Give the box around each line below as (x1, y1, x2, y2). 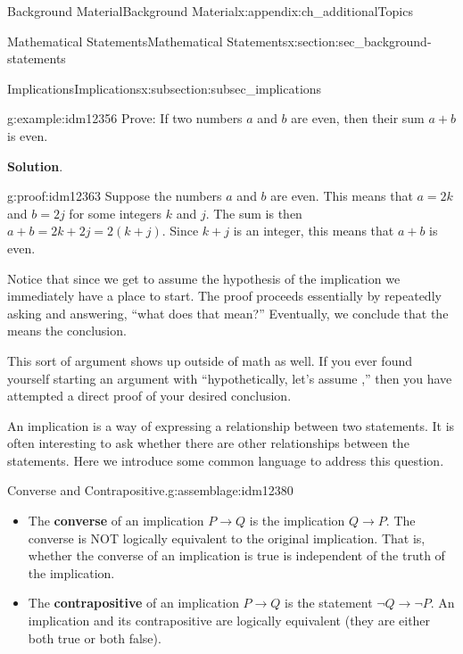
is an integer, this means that (233, 221, 394, 240)
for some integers (69, 203, 162, 222)
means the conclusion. (7, 321, 127, 340)
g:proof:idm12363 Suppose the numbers (7, 186, 222, 205)
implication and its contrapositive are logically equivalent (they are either (28, 611, 431, 630)
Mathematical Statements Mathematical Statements (7, 31, 288, 50)
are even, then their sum (291, 109, 425, 128)
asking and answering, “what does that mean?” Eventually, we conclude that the (7, 303, 449, 322)
